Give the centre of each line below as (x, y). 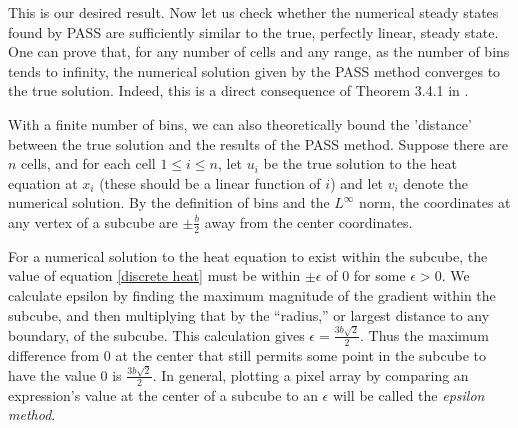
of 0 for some (366, 275)
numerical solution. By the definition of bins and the (169, 202)
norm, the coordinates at (435, 202)
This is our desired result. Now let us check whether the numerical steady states (253, 12)
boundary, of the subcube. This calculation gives (156, 334)
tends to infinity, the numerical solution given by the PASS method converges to (254, 70)
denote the (435, 182)
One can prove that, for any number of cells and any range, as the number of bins (259, 51)
